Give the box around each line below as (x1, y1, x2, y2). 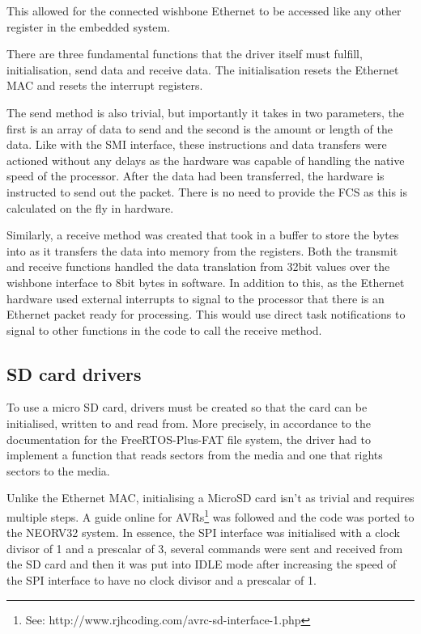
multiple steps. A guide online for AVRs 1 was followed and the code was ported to (6, 506, 415, 525)
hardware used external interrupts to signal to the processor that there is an (6, 290, 385, 306)
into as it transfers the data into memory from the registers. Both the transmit (6, 242, 398, 259)
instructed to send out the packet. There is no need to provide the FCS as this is (6, 183, 408, 200)
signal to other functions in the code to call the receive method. (6, 321, 322, 338)
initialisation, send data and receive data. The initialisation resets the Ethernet (6, 61, 399, 78)
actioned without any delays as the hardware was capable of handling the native (6, 151, 405, 168)
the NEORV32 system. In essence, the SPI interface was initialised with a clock (6, 524, 400, 541)
